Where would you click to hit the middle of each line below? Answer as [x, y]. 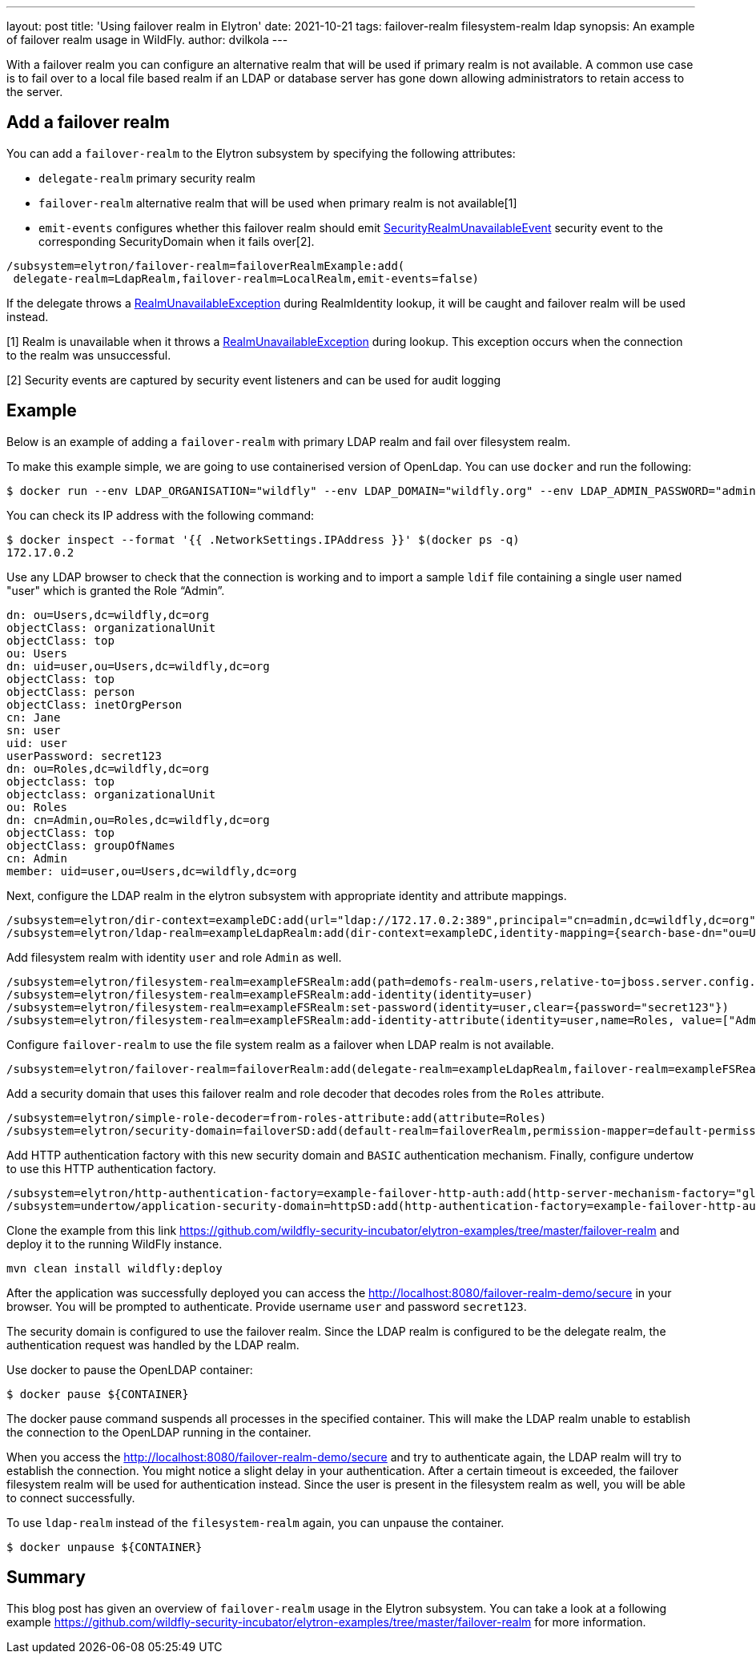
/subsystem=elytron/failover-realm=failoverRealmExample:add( [206, 265]
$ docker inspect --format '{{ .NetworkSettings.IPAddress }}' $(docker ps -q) [263, 539]
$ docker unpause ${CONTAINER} [105, 1547]
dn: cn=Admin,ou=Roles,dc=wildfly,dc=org [138, 820]
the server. [35, 92]
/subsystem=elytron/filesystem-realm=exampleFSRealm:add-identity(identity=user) [270, 994]
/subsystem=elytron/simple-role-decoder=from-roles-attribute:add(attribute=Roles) [277, 1117]
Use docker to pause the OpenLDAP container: [130, 1369]
